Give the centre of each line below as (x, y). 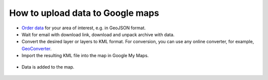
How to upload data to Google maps (84, 13)
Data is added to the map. (48, 67)
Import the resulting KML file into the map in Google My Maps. (85, 56)
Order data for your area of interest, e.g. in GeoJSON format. (84, 28)
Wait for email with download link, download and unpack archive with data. (98, 34)
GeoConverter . (36, 48)
